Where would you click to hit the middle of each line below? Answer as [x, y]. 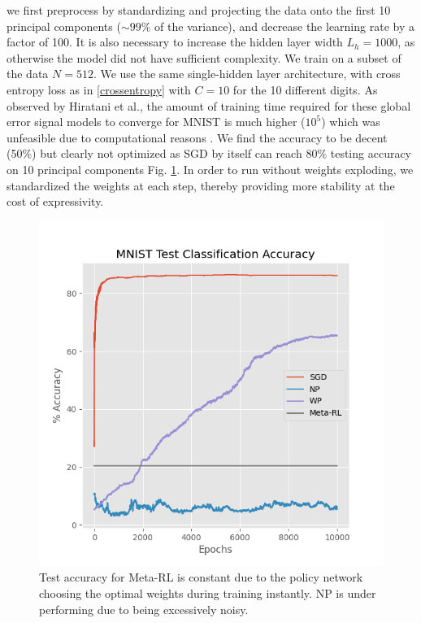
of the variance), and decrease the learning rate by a [284, 26]
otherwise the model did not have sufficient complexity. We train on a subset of [204, 57]
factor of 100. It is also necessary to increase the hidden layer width [175, 42]
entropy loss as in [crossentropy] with [99, 89]
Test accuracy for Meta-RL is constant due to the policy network [201, 577]
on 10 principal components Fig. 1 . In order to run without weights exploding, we [210, 169]
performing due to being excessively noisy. [144, 609]
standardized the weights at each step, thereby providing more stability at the [201, 185]
